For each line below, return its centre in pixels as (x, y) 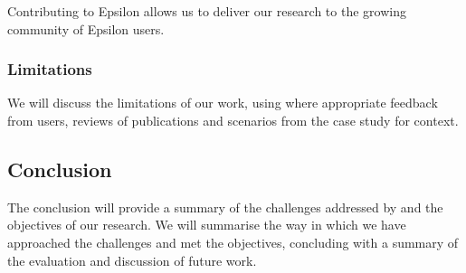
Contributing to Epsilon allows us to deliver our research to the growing (207, 11)
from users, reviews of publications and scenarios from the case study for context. (233, 120)
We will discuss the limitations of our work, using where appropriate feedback (223, 103)
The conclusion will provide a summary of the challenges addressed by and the (225, 207)
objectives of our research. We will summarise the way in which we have (207, 225)
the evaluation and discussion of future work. (132, 260)
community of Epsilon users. (86, 28)
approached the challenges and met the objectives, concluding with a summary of (233, 242)
